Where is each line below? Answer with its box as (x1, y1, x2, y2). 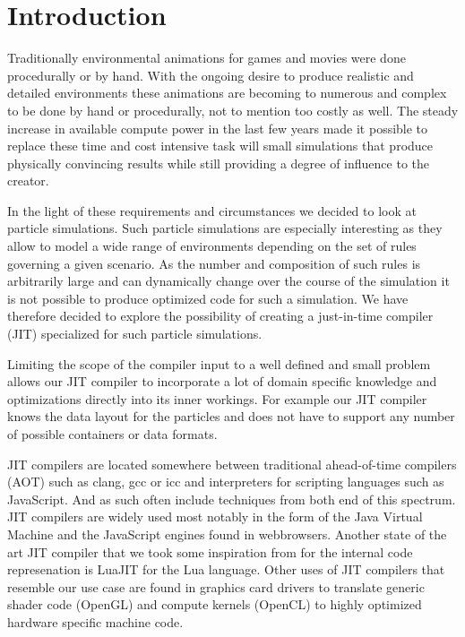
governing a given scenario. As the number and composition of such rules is (7, 254, 421, 272)
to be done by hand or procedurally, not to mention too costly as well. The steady (7, 100, 459, 119)
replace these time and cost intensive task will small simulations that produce (7, 136, 434, 155)
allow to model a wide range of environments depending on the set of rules (7, 237, 417, 255)
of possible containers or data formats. (7, 425, 218, 443)
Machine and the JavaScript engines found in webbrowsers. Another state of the (7, 524, 447, 543)
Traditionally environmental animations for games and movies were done (7, 48, 406, 67)
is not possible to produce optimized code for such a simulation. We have (7, 288, 409, 307)
